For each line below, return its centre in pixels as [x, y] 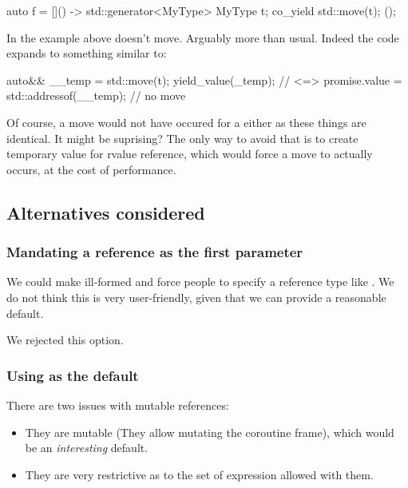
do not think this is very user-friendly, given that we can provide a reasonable [196, 297]
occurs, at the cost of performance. [91, 169]
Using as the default [73, 375]
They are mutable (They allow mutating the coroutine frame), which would [210, 432]
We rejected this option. [65, 340]
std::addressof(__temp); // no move [96, 95]
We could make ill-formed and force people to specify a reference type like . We [200, 282]
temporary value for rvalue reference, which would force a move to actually [190, 154]
